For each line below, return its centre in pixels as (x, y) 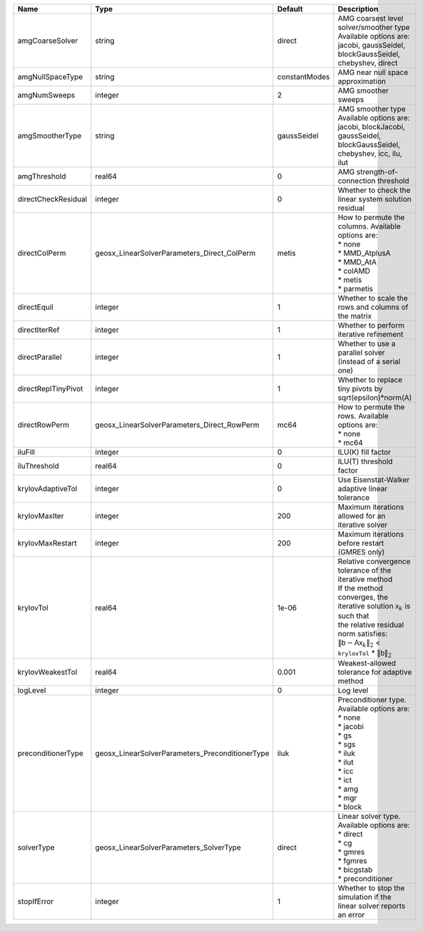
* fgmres (352, 861)
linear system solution (374, 199)
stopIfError (36, 902)
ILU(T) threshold (365, 462)
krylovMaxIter (41, 516)
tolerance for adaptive (375, 673)
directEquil (35, 307)
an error (351, 915)
